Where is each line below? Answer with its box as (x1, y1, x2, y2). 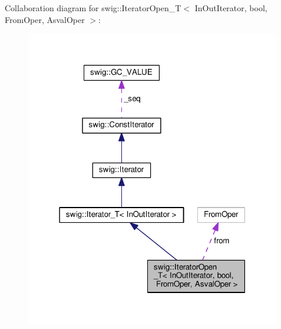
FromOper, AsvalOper (5, 13, 85, 25)
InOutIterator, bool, (194, 2, 267, 14)
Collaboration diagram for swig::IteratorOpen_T (5, 2, 181, 14)
